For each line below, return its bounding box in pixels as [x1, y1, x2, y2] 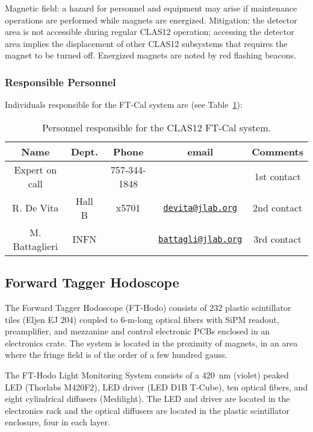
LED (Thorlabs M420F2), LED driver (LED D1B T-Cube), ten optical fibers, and [5, 380, 308, 393]
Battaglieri [13, 239, 58, 253]
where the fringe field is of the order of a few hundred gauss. [5, 348, 228, 361]
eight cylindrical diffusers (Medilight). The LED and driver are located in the [5, 392, 290, 405]
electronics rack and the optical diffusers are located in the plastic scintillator [5, 404, 290, 416]
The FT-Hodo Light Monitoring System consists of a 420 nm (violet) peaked [5, 368, 289, 381]
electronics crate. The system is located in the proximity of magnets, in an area [5, 336, 298, 349]
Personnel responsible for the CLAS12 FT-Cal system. [42, 120, 271, 134]
